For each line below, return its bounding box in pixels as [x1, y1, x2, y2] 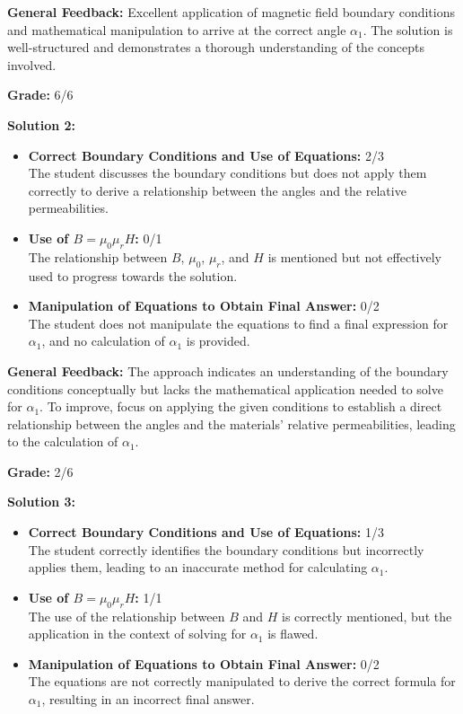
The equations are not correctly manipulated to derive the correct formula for [28, 672, 456, 691]
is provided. [186, 331, 250, 350]
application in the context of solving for [28, 624, 247, 643]
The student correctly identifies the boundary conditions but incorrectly [28, 540, 424, 559]
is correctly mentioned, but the [282, 606, 452, 625]
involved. [7, 55, 57, 74]
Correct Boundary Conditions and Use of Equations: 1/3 [28, 523, 385, 542]
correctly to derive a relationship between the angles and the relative [28, 181, 406, 199]
